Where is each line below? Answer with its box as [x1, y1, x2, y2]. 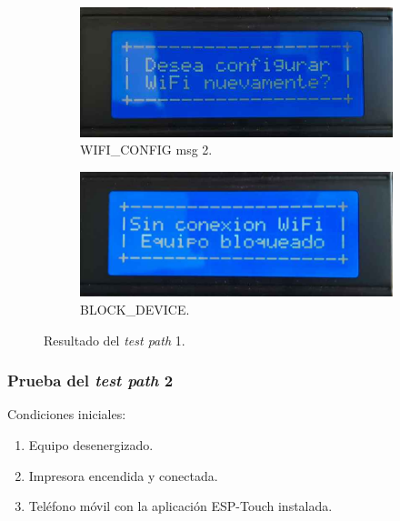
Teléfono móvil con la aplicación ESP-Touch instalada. [28, 496, 333, 516]
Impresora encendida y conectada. [28, 466, 218, 485]
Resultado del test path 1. [44, 330, 185, 349]
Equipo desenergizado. [28, 435, 154, 454]
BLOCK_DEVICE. [80, 299, 190, 318]
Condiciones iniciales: [7, 405, 126, 424]
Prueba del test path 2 [7, 369, 174, 392]
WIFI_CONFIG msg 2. [80, 140, 213, 159]
